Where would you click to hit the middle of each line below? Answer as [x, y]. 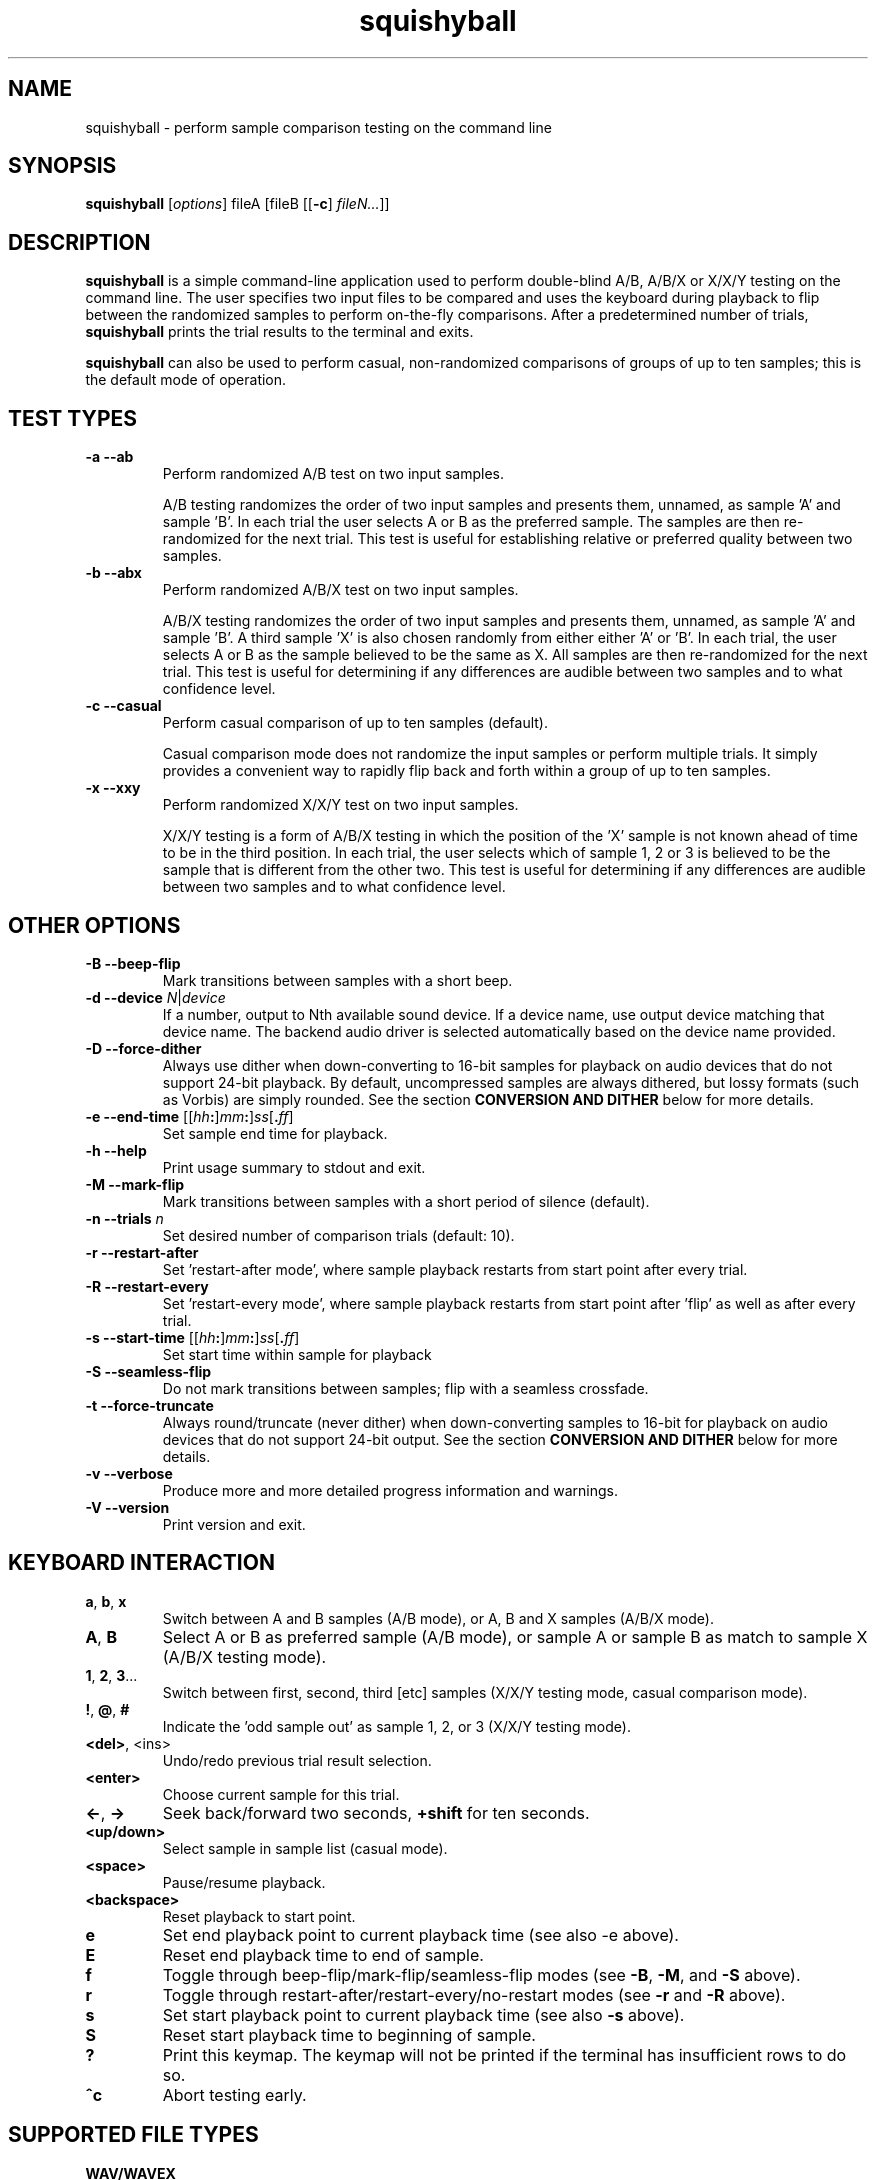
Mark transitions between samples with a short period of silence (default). [406, 1201]
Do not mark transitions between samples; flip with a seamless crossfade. [405, 1388]
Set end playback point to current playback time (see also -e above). [420, 1934]
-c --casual [123, 706]
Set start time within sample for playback [297, 1354]
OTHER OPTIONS [94, 925]
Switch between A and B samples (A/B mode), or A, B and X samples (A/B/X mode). [438, 1618]
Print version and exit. [234, 1524]
